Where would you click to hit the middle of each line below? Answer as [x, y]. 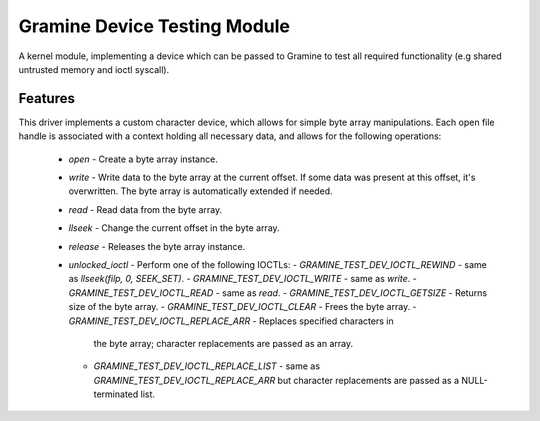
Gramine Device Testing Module [154, 26]
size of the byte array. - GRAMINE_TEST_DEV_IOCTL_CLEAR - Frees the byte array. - [242, 307]
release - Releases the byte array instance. [157, 246]
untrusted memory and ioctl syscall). [94, 69]
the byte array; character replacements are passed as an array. [223, 343]
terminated [116, 394]
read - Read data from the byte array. [145, 209]
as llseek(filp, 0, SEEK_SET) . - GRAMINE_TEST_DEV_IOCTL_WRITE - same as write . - [242, 279]
